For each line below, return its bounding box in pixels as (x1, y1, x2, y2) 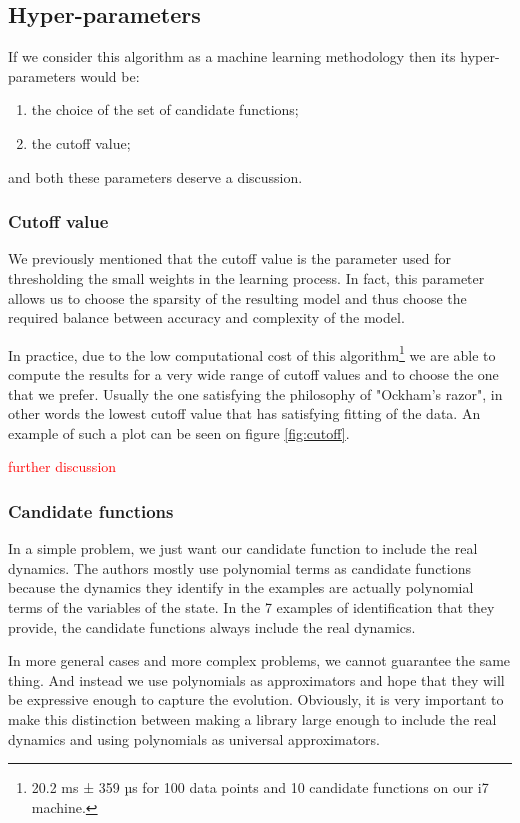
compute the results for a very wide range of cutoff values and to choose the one (8, 364, 499, 385)
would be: (80, 65, 140, 86)
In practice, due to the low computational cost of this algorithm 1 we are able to (8, 341, 496, 365)
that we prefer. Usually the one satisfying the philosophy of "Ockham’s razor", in (8, 383, 503, 404)
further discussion (8, 456, 117, 477)
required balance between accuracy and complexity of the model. (8, 307, 405, 328)
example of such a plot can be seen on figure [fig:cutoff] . (8, 422, 350, 443)
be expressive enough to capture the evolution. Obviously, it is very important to (8, 689, 504, 710)
